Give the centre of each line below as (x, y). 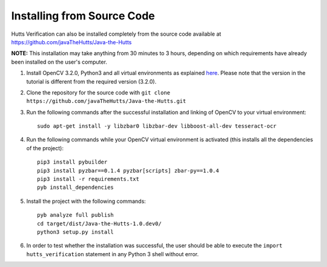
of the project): (45, 148)
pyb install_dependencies (76, 187)
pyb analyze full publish (76, 215)
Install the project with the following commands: (86, 201)
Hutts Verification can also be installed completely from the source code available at (116, 34)
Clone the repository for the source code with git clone (98, 92)
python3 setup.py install (76, 232)
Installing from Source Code (83, 16)
